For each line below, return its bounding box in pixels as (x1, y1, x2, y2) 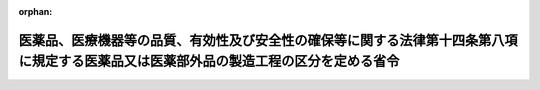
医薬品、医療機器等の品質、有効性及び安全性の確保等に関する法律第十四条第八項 (18, 31, 518, 49)
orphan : (18, 6, 53, 17)
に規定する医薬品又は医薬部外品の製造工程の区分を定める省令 (18, 53, 400, 70)
